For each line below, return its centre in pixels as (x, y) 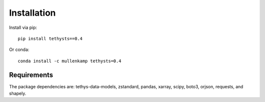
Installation (32, 13)
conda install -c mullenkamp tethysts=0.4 (70, 61)
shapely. (18, 94)
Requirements (31, 75)
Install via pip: (23, 27)
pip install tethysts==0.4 (50, 38)
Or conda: (19, 50)
